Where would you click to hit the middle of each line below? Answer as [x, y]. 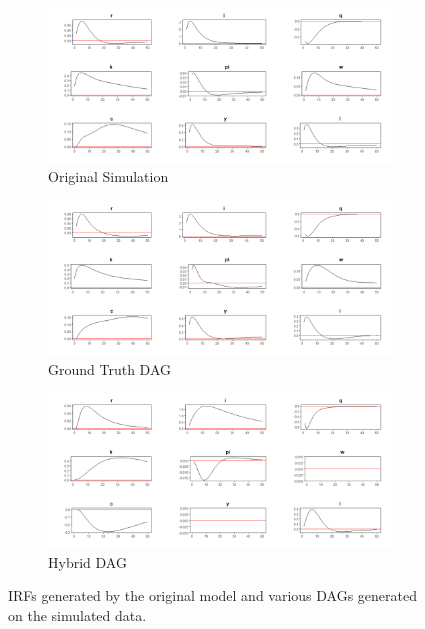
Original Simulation [108, 176]
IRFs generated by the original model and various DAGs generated [213, 595]
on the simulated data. [77, 614]
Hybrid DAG [87, 561]
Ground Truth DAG [110, 368]
